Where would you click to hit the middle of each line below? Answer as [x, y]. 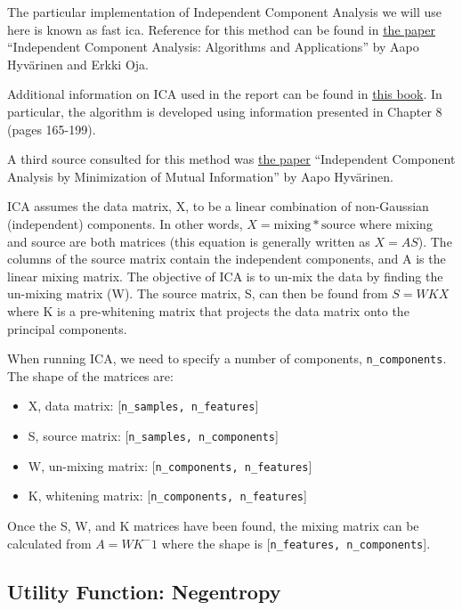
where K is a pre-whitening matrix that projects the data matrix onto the [208, 310]
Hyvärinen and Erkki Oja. [78, 64]
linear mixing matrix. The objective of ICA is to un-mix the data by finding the [225, 276]
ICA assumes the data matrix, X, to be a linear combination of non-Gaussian [218, 206]
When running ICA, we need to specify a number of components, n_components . [227, 358]
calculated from [49, 543]
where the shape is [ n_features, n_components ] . [296, 543]
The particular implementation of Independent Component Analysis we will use [224, 12]
